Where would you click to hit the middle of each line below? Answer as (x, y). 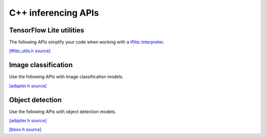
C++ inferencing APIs (54, 13)
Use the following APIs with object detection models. (63, 111)
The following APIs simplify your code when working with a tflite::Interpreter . (87, 42)
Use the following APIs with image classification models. (66, 77)
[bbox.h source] (25, 130)
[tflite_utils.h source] (30, 51)
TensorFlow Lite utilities (47, 30)
